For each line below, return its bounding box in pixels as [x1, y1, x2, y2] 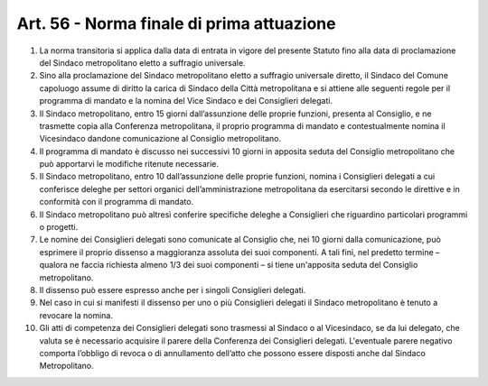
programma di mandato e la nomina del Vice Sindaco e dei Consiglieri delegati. [39, 96, 333, 106]
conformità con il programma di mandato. [39, 197, 194, 207]
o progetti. [39, 222, 79, 233]
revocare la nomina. [39, 309, 113, 320]
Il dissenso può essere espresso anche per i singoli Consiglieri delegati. [39, 284, 306, 295]
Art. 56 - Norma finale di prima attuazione [16, 14, 336, 33]
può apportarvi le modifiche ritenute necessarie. [39, 159, 220, 170]
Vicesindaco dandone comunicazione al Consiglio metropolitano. [39, 133, 282, 144]
